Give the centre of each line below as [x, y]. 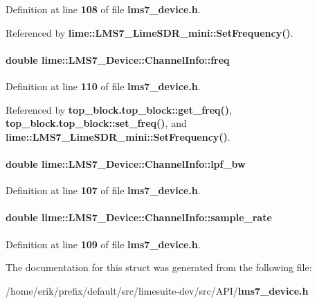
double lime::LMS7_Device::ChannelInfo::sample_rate [139, 217]
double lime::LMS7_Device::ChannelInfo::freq [118, 59]
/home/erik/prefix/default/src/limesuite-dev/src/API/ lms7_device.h [157, 290]
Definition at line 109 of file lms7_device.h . [103, 244]
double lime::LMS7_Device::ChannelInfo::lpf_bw [126, 163]
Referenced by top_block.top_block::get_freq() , [119, 109]
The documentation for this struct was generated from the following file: [159, 267]
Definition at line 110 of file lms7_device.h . [103, 86]
